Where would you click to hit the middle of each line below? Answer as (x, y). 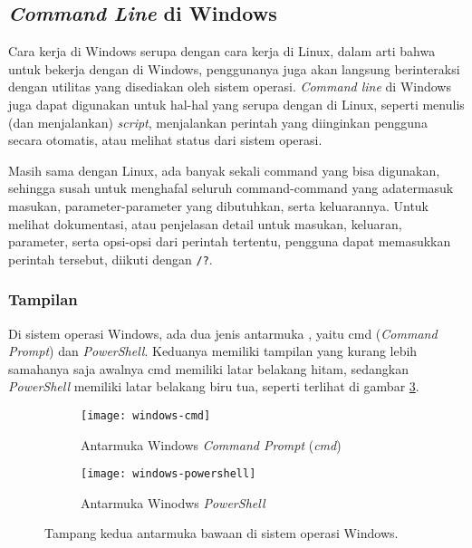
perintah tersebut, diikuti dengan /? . (111, 259)
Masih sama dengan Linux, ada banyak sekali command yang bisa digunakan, (224, 170)
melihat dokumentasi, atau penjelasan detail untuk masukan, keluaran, (205, 223)
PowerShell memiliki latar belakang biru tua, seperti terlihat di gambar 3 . (214, 386)
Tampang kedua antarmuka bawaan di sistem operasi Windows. (222, 533)
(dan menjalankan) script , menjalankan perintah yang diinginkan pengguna (218, 122)
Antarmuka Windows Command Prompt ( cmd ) (211, 444)
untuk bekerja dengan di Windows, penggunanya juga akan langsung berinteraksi (234, 68)
